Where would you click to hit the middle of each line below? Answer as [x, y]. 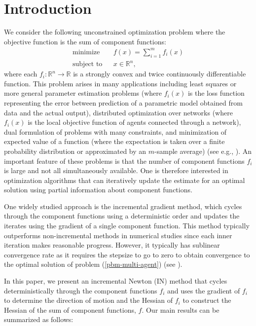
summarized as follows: [39, 319]
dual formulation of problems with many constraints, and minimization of [115, 131]
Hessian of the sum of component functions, [70, 309]
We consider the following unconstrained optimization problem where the [115, 32]
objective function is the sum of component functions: [85, 41]
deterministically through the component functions [81, 290]
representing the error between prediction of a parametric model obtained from [123, 102]
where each [21, 74]
